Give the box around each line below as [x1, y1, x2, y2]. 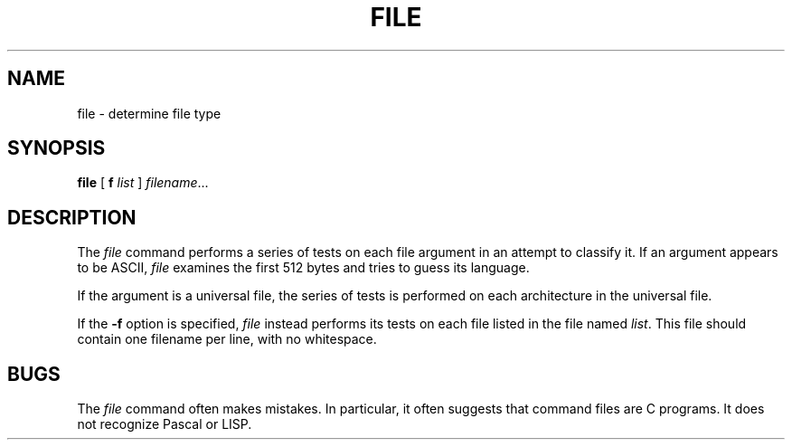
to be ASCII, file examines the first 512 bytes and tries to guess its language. [77, 260, 530, 276]
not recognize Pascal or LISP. [77, 416, 252, 433]
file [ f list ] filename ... [77, 175, 209, 191]
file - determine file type [77, 105, 222, 121]
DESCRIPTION [7, 205, 137, 229]
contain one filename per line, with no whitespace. [77, 331, 377, 347]
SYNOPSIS [7, 137, 106, 160]
